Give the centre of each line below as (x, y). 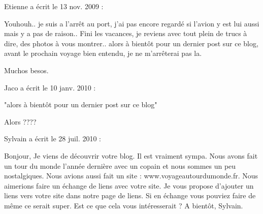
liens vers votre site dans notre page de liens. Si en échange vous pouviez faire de (130, 195)
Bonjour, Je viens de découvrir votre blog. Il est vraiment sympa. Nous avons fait (131, 155)
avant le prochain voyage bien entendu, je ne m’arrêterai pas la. (103, 53)
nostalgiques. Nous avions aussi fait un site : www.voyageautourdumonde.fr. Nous (131, 176)
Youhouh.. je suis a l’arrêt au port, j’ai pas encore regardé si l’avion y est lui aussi (132, 23)
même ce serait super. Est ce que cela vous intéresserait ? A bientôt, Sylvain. (124, 205)
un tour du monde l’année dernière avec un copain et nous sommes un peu (120, 165)
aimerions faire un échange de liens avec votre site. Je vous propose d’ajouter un (129, 185)
